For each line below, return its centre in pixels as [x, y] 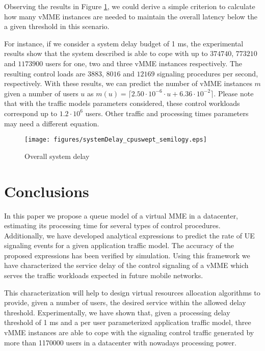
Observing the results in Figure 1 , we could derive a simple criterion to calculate [130, 6]
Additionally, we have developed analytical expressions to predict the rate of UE [129, 235]
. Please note [234, 93]
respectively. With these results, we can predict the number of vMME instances [128, 83]
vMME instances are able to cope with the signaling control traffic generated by [129, 332]
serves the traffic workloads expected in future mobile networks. [104, 275]
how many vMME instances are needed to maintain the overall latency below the [131, 16]
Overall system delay [57, 156]
